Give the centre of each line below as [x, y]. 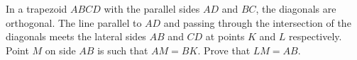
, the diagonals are [296, 8]
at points [225, 36]
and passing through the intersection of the [257, 22]
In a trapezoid [37, 8]
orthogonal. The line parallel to [74, 22]
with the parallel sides [152, 8]
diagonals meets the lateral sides [76, 36]
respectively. [315, 36]
